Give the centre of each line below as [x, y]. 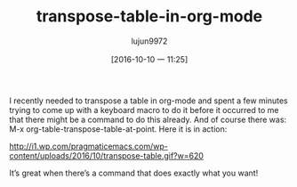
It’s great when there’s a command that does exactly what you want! [134, 173]
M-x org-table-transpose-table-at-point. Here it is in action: [118, 129]
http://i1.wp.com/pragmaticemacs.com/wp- [89, 146]
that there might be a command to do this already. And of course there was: [148, 119]
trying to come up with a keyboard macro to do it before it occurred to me [144, 110]
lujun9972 [149, 41]
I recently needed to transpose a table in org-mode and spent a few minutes [149, 101]
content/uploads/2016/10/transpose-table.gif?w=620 [107, 155]
